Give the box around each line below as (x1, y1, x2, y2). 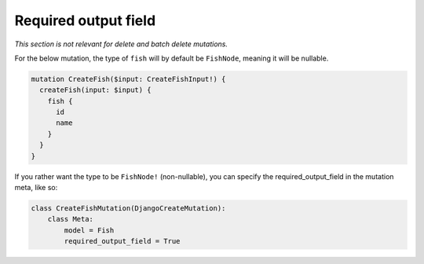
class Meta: (47, 214, 94, 224)
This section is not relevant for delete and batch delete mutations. (14, 39, 228, 49)
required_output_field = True (64, 236, 181, 246)
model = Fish (64, 225, 115, 235)
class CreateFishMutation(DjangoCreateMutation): (31, 204, 226, 213)
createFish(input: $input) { (39, 86, 152, 94)
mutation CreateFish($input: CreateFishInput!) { (31, 75, 226, 83)
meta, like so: (14, 183, 58, 192)
